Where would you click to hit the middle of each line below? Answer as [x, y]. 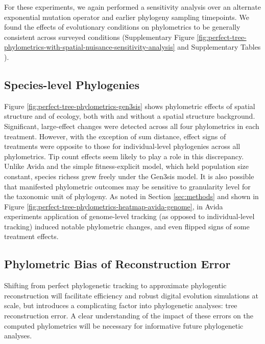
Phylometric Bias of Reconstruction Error [117, 264]
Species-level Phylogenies [72, 84]
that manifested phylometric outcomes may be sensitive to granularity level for [127, 186]
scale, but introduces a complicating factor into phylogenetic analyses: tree [121, 305]
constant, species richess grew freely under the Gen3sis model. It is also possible [129, 176]
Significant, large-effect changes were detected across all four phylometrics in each [132, 126]
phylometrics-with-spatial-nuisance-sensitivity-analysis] [90, 47]
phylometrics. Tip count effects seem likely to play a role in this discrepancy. [124, 156]
